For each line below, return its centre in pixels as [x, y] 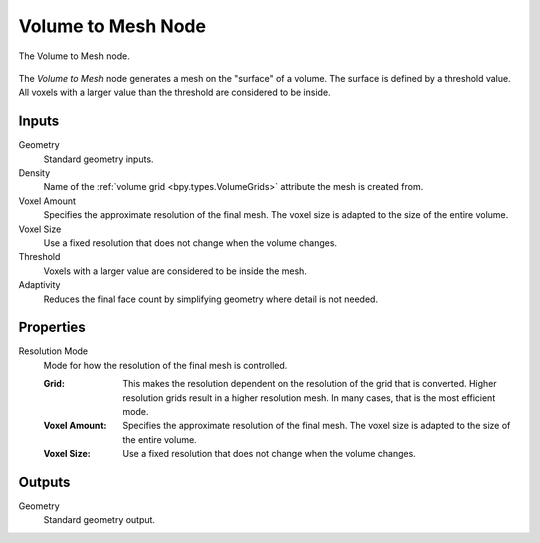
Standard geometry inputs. [98, 159]
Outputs [44, 481]
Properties [52, 327]
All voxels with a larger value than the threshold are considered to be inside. [174, 92]
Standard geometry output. [99, 520]
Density [34, 173]
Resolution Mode [53, 351]
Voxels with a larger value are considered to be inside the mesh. [175, 271]
